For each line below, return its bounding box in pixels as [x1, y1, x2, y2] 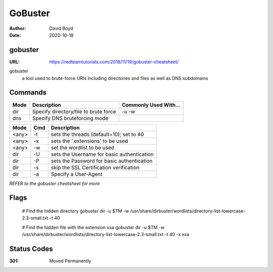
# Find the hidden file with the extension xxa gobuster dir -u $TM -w [22, 224, 165, 230]
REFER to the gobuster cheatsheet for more [9, 180, 100, 187]
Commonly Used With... [121, 101, 181, 108]
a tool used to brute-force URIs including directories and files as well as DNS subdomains [22, 75, 208, 81]
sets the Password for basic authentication [51, 157, 153, 164]
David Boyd [49, 25, 73, 31]
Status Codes [9, 244, 53, 253]
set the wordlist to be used [51, 144, 115, 151]
